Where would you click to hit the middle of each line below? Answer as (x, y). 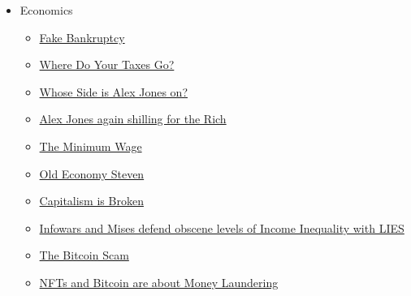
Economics (46, 10)
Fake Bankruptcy (82, 37)
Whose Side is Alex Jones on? (113, 91)
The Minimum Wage (91, 146)
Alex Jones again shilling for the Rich (133, 119)
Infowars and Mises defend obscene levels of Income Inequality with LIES (222, 227)
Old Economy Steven (92, 173)
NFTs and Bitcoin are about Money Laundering (159, 282)
